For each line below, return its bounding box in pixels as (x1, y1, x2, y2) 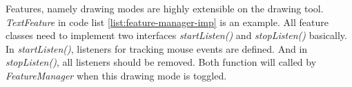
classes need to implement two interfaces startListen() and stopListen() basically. (6, 28, 347, 42)
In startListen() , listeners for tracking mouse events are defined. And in (6, 41, 308, 55)
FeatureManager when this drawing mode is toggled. (6, 68, 227, 82)
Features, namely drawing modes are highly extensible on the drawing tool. (6, 1, 324, 15)
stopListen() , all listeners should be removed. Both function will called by (6, 55, 317, 69)
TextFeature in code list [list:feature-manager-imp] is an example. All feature (6, 14, 329, 29)
